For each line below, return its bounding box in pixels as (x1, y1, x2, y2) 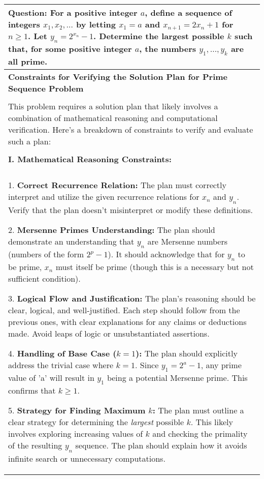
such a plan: (8, 135, 51, 147)
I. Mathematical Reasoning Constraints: (8, 153, 172, 165)
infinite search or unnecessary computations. (8, 452, 166, 464)
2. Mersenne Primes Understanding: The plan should (8, 223, 215, 235)
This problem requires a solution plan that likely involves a (8, 100, 218, 112)
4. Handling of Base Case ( (8, 347, 117, 359)
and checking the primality (152, 428, 248, 440)
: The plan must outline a (152, 404, 244, 416)
